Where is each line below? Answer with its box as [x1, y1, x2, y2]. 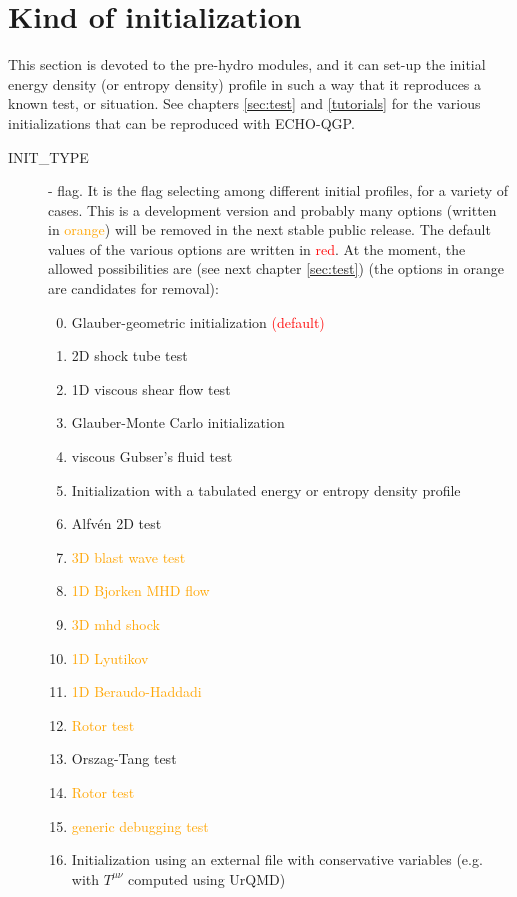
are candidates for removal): [48, 278, 219, 299]
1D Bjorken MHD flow [71, 580, 210, 601]
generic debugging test [71, 815, 209, 836]
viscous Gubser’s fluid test [71, 446, 233, 467]
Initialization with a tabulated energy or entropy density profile [71, 479, 461, 500]
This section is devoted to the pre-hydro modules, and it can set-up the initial [8, 54, 486, 75]
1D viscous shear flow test [71, 378, 231, 399]
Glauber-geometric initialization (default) [71, 311, 325, 332]
